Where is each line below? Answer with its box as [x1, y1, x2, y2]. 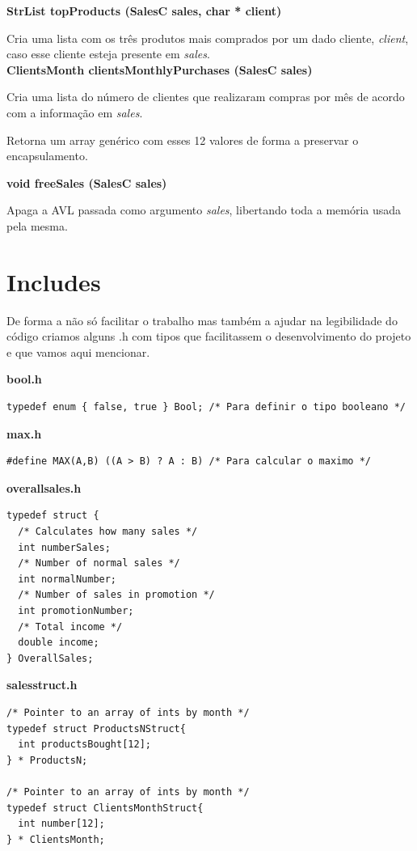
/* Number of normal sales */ [18, 557, 180, 569]
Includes [6, 265, 101, 298]
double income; [18, 637, 99, 649]
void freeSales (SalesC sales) [6, 174, 167, 191]
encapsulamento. [6, 147, 88, 164]
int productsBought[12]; [18, 739, 151, 751]
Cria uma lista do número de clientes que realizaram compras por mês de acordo [6, 88, 405, 105]
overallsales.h [6, 479, 82, 496]
